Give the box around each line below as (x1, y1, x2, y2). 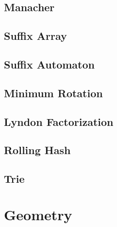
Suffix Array (4, 28, 67, 43)
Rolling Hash (4, 142, 71, 157)
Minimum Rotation (4, 85, 103, 100)
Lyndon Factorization (4, 114, 114, 129)
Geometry (4, 204, 72, 224)
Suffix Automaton (4, 56, 95, 71)
